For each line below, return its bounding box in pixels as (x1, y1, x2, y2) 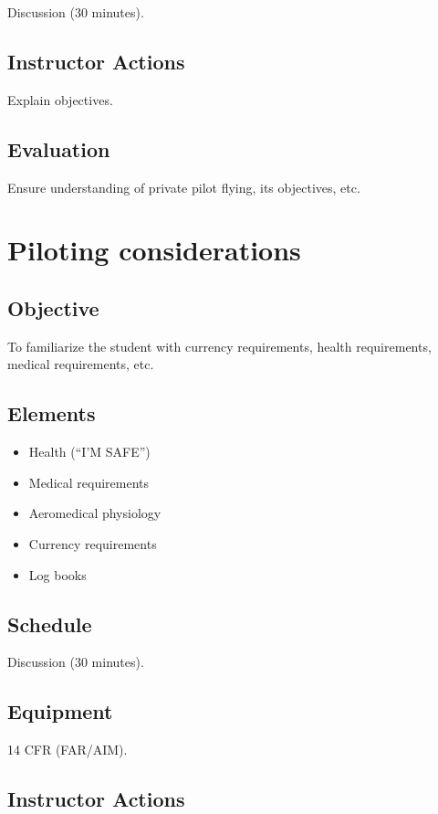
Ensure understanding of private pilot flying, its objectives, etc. (7, 177, 360, 196)
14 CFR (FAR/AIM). (7, 740, 128, 759)
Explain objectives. (7, 90, 113, 109)
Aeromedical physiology (28, 503, 162, 523)
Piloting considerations (7, 231, 301, 269)
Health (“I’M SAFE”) (28, 442, 151, 461)
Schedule (7, 609, 92, 638)
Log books (28, 565, 87, 584)
